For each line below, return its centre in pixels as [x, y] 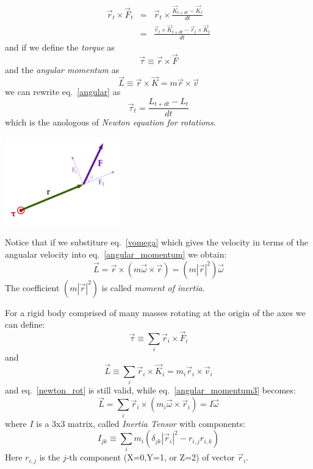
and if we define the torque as [60, 47]
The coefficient [32, 287]
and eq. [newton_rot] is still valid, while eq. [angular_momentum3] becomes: [150, 390]
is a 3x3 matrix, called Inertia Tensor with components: [141, 423]
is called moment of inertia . [153, 287]
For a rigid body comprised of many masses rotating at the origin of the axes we [155, 312]
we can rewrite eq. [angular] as [63, 92]
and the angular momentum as [62, 69]
